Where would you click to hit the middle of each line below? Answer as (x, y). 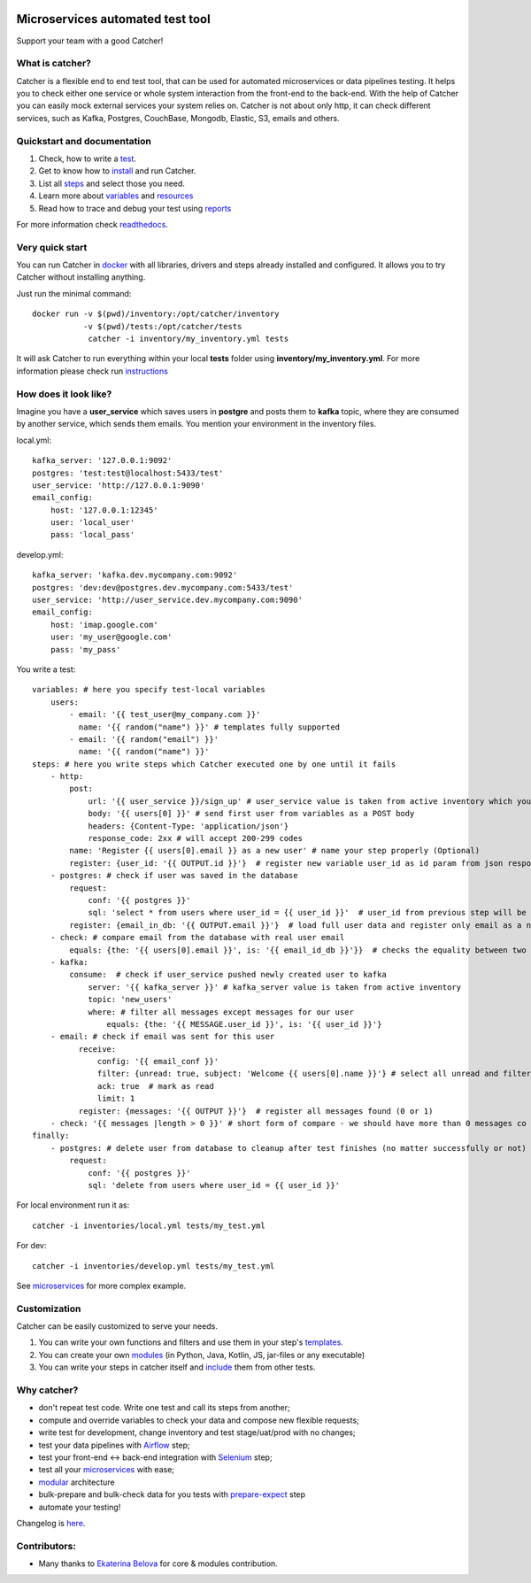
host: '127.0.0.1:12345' (104, 510)
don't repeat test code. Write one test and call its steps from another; (165, 1408)
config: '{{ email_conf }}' (158, 1062)
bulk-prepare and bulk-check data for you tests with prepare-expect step (172, 1494)
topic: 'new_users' (130, 1000)
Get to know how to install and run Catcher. (117, 171)
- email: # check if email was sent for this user (162, 1037)
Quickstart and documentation (84, 141)
